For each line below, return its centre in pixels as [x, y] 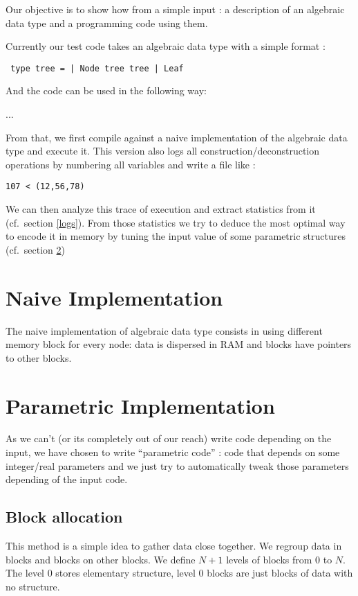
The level [25, 573]
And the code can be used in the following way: [106, 90]
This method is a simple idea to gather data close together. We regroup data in [174, 546]
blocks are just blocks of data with [280, 573]
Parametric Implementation [140, 405]
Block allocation [64, 517]
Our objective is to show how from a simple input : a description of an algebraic [175, 9]
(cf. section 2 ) [36, 249]
